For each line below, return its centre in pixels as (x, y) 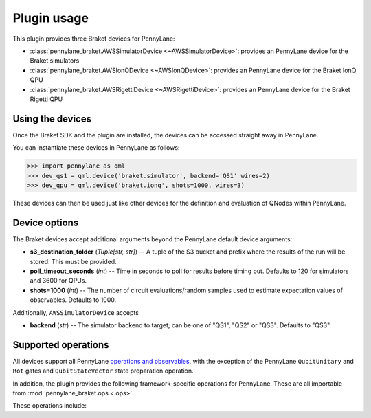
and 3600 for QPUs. (58, 280)
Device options (46, 222)
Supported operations (61, 345)
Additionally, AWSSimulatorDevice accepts (76, 312)
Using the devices (52, 119)
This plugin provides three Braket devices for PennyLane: (94, 38)
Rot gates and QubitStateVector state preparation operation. (103, 371)
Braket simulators (55, 60)
